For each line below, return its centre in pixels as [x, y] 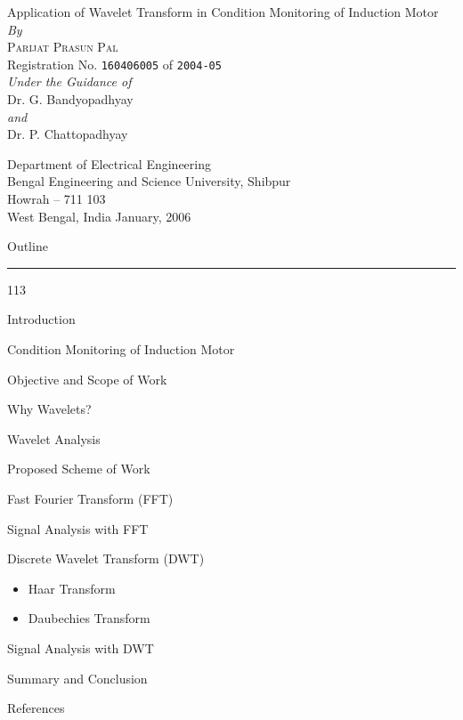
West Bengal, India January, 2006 [99, 216]
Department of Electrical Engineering [109, 163]
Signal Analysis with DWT [81, 647]
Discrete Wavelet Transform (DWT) [106, 558]
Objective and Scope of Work [87, 379]
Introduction [41, 319]
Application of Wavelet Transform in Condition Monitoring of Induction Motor [223, 12]
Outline [28, 246]
